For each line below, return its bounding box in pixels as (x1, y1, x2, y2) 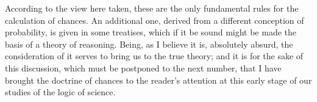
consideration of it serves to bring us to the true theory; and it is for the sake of (5, 49, 304, 62)
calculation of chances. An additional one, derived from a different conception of (5, 13, 304, 26)
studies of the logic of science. (5, 86, 116, 98)
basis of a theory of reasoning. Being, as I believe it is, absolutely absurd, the (5, 37, 293, 50)
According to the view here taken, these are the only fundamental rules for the (5, 2, 299, 14)
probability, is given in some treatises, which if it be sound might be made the (5, 26, 297, 38)
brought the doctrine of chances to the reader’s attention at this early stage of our (5, 73, 312, 86)
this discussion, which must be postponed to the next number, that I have (5, 61, 282, 74)
